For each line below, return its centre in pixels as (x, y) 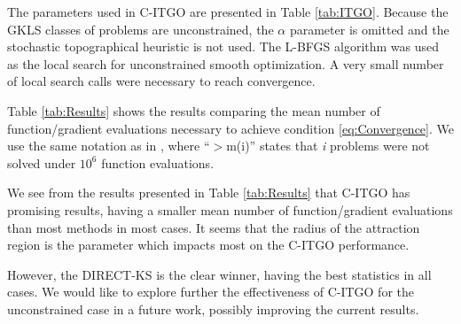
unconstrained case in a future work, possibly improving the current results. (213, 309)
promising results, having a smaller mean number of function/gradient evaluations (230, 209)
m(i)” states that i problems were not (328, 146)
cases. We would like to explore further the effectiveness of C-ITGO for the (211, 292)
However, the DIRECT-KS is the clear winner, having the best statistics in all (219, 274)
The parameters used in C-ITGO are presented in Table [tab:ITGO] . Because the (228, 12)
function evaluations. (158, 162)
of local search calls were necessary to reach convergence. (161, 81)
